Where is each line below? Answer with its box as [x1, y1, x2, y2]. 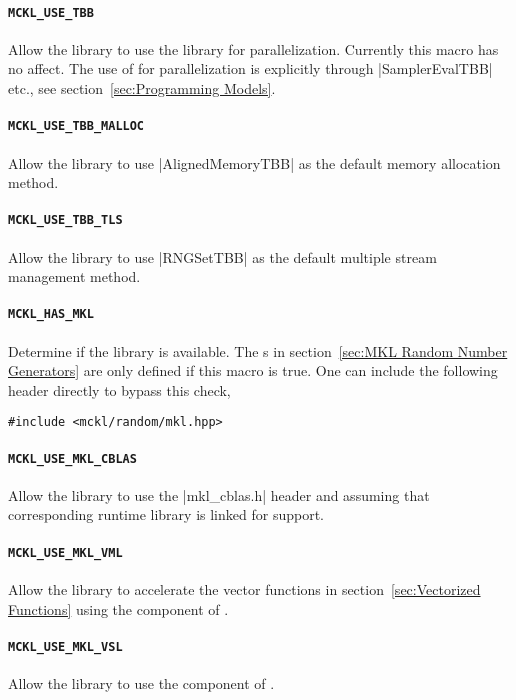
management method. [8, 266, 141, 287]
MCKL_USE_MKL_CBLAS [8, 451, 137, 466]
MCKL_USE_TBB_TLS [8, 213, 123, 228]
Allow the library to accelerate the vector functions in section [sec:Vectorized [8, 578, 481, 599]
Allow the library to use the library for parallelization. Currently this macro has [8, 38, 499, 59]
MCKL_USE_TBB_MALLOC [8, 119, 145, 134]
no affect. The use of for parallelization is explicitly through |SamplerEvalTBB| [8, 58, 493, 79]
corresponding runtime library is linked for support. [8, 504, 324, 525]
